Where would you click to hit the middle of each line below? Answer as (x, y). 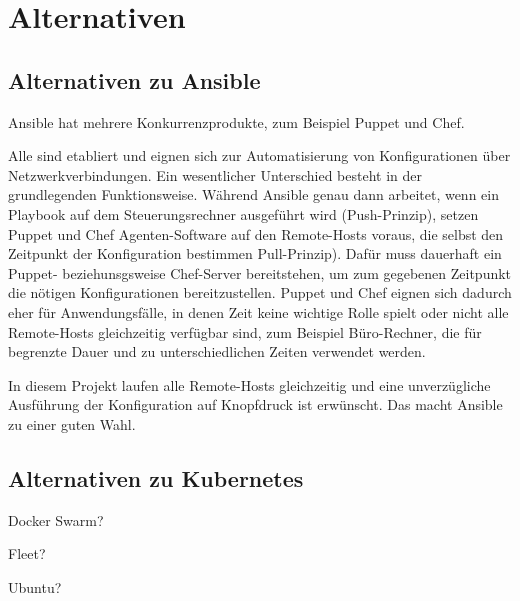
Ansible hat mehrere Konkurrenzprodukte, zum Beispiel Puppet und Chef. (236, 121)
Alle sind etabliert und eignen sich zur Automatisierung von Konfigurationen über (259, 155)
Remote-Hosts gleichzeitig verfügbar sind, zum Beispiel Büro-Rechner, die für (245, 331)
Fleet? (27, 553)
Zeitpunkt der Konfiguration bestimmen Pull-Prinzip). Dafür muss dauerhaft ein (255, 253)
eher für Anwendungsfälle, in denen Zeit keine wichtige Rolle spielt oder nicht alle (258, 311)
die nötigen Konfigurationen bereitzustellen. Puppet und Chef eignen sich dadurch (260, 292)
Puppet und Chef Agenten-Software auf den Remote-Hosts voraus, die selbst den (256, 233)
